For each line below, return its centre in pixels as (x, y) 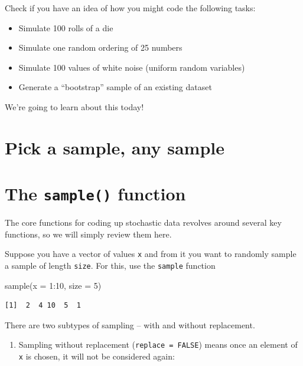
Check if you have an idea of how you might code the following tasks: (130, 8)
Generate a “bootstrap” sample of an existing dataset (115, 87)
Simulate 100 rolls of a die (66, 27)
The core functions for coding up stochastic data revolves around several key (143, 222)
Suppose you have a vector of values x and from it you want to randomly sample (151, 254)
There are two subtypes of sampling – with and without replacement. (130, 324)
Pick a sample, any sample (115, 147)
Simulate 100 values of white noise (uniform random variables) (132, 67)
